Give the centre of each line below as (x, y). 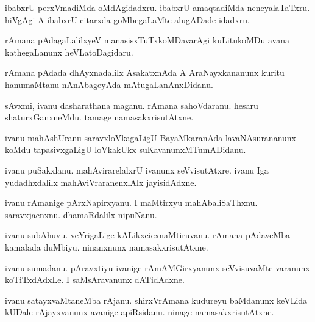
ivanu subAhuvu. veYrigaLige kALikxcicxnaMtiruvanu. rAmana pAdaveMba (148, 235)
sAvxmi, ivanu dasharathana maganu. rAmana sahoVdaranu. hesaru (132, 105)
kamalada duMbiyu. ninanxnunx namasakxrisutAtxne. (107, 247)
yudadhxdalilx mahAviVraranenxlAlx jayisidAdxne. (101, 182)
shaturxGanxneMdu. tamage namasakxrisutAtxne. (99, 117)
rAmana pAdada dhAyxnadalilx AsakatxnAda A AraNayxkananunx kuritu (145, 72)
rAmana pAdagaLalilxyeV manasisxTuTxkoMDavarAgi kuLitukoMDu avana (147, 40)
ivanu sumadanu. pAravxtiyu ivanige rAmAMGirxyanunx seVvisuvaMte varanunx (157, 267)
